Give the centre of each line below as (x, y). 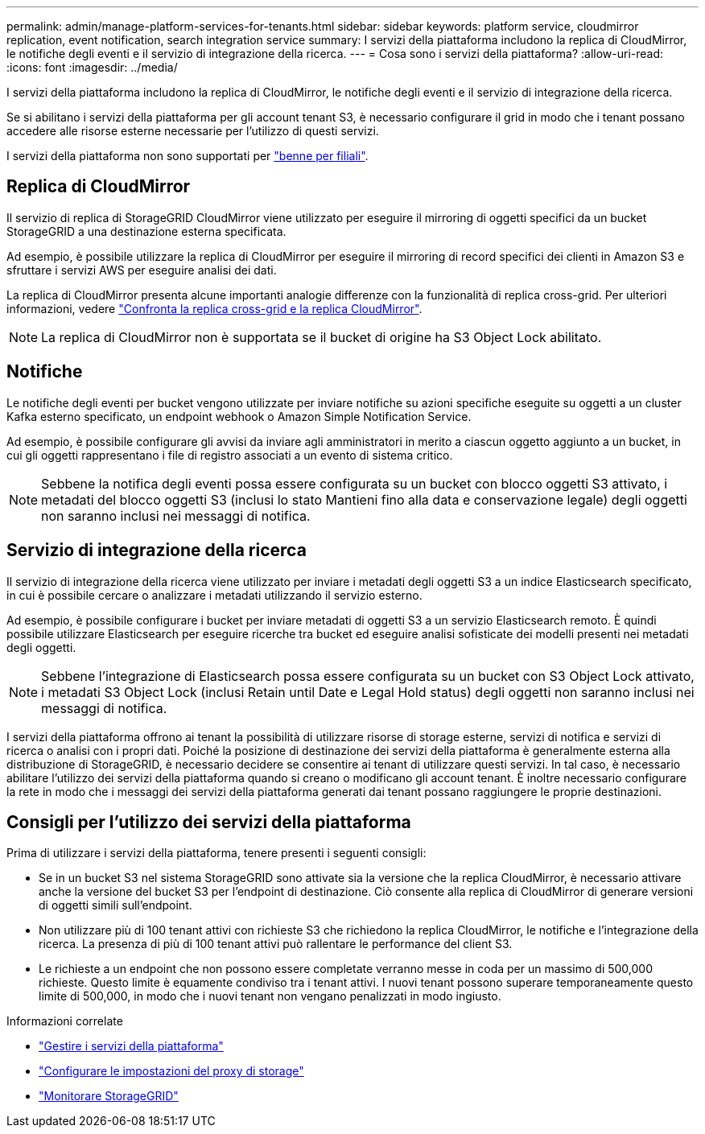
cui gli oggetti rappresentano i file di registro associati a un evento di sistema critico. (230, 455)
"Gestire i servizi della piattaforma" (131, 1046)
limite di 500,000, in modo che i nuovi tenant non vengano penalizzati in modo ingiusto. (270, 996)
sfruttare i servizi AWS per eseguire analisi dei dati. (142, 270)
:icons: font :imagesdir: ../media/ (92, 67)
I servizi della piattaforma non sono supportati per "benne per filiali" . (188, 156)
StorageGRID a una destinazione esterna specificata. (146, 231)
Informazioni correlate (65, 1021)
